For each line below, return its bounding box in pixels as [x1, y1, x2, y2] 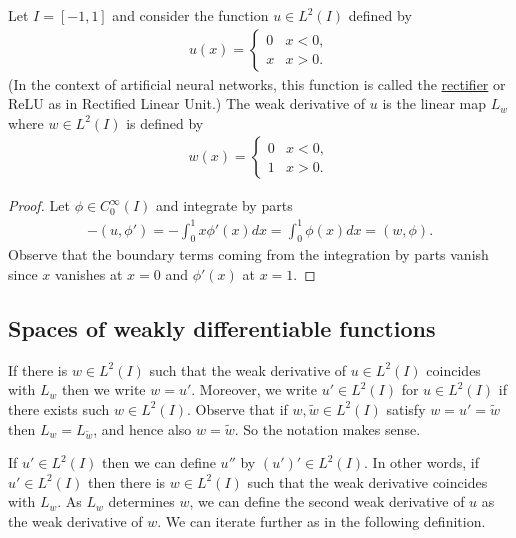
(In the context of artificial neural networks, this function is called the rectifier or [8, 73, 506, 94]
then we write [61, 379, 146, 400]
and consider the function [112, 5, 269, 25]
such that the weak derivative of [149, 359, 347, 380]
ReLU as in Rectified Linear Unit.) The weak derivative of [8, 93, 366, 114]
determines [108, 491, 175, 512]
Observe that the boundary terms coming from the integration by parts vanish [8, 244, 489, 265]
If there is [8, 359, 68, 380]
